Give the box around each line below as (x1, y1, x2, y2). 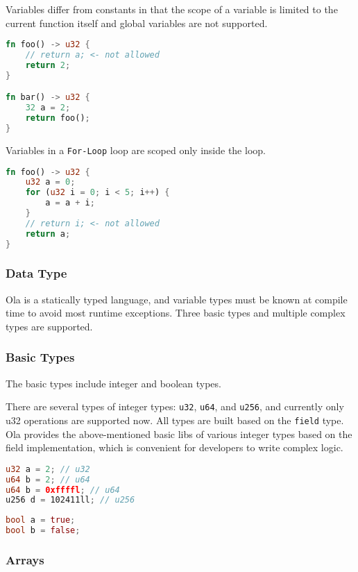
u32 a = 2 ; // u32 (6, 464, 90, 474)
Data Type (6, 264, 67, 282)
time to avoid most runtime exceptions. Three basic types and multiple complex (6, 305, 346, 320)
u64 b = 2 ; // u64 (6, 474, 90, 485)
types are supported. (6, 319, 93, 333)
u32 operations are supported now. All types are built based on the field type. (6, 412, 344, 427)
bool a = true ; (6, 515, 76, 525)
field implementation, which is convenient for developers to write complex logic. (6, 440, 343, 455)
